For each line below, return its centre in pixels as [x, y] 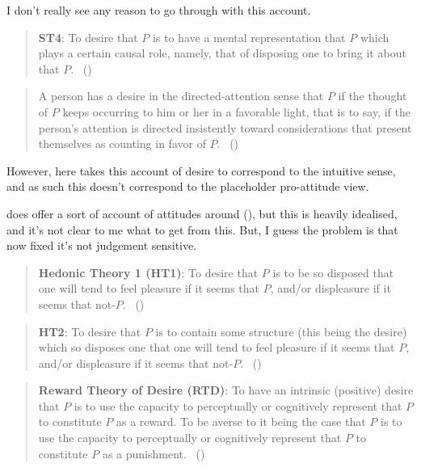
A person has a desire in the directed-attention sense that [181, 96]
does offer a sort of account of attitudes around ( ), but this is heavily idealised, [202, 213]
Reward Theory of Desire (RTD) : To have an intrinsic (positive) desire [226, 390]
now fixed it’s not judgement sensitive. [102, 245]
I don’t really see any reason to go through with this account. [159, 10]
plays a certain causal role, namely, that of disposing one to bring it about [222, 53]
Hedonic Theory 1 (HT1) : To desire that [148, 272]
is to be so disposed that [333, 272]
